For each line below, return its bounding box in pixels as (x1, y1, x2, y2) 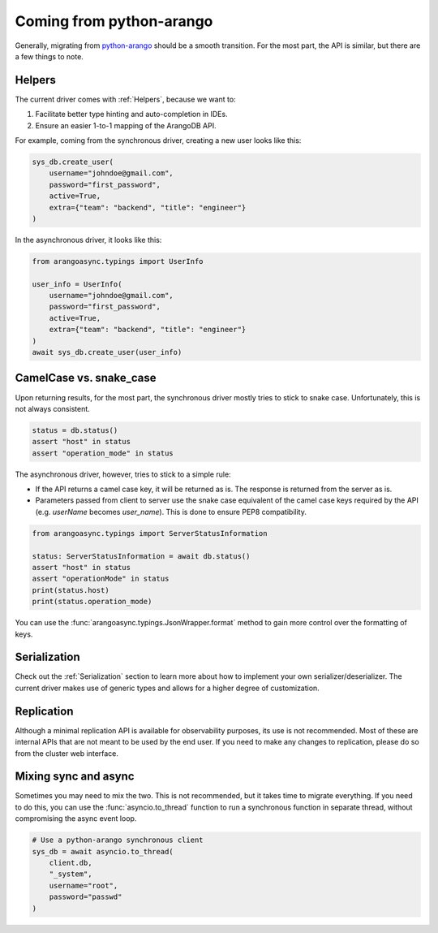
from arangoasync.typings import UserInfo (32, 257, 204, 266)
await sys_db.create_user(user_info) (32, 348, 182, 357)
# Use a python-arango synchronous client (32, 836, 204, 844)
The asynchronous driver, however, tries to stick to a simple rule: (15, 469, 231, 479)
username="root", (49, 881, 118, 890)
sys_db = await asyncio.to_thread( (32, 847, 174, 856)
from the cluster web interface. (15, 748, 119, 758)
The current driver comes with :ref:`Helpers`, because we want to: (15, 94, 236, 104)
